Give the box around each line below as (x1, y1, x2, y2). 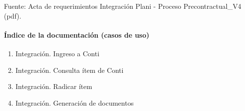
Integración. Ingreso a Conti (15, 48, 100, 58)
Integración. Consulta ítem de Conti (15, 65, 124, 75)
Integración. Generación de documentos (15, 97, 134, 108)
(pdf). (4, 10, 22, 21)
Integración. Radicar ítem (15, 81, 92, 91)
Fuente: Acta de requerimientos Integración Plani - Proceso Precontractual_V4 (4, 1, 242, 11)
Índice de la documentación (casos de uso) (4, 29, 150, 40)
